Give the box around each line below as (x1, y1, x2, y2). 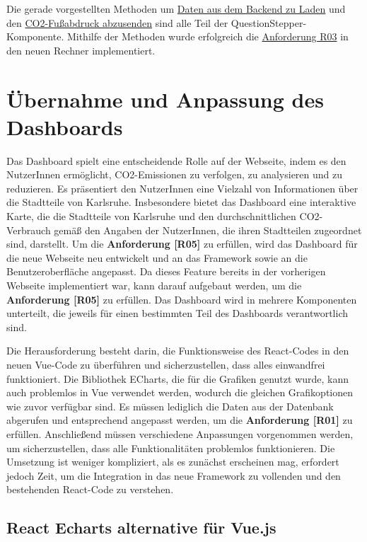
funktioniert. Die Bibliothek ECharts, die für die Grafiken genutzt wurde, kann (6, 371, 349, 386)
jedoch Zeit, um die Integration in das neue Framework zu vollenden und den (6, 468, 341, 483)
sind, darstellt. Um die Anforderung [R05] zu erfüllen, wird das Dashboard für (6, 236, 358, 251)
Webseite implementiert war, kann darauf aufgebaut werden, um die (6, 278, 302, 293)
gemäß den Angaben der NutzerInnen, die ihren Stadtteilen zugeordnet (54, 222, 362, 237)
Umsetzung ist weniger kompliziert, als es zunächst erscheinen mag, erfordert (6, 454, 339, 469)
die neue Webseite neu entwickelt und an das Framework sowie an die (6, 250, 308, 265)
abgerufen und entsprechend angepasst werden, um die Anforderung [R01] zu (6, 413, 353, 427)
